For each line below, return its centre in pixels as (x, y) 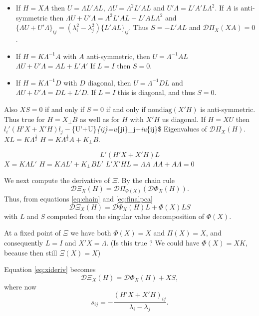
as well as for (100, 119)
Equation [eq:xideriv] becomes (50, 269)
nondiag (160, 110)
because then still (31, 252)
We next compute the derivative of (57, 180)
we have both (91, 233)
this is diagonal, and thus (156, 92)
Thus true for (24, 119)
